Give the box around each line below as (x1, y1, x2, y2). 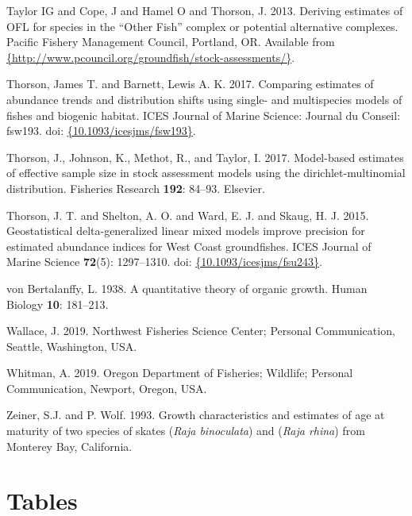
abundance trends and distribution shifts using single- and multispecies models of (6, 90, 402, 107)
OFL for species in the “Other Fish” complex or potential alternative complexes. (6, 17, 399, 34)
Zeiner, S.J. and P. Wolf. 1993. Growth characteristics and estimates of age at (6, 406, 385, 423)
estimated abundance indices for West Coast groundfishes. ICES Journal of (6, 237, 372, 254)
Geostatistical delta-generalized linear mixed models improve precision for (6, 222, 365, 239)
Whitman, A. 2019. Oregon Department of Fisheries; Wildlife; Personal (6, 364, 353, 381)
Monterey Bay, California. (6, 437, 133, 454)
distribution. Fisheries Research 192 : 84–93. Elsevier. (6, 179, 265, 196)
